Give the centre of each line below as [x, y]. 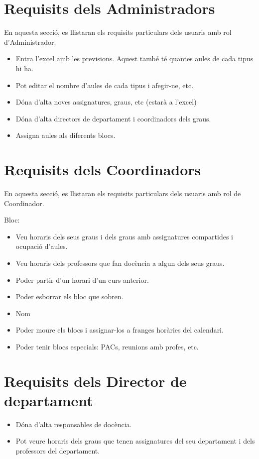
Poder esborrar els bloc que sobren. [69, 296]
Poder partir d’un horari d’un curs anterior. [82, 280]
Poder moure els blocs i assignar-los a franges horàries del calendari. [120, 330]
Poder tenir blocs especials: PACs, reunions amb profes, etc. [107, 346]
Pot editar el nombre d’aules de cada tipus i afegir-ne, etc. [105, 85]
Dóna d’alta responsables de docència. [74, 424]
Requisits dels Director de [95, 381]
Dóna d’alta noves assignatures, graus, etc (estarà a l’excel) [106, 102]
